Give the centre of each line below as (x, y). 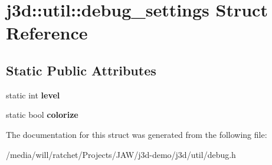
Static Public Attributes (81, 70)
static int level (33, 95)
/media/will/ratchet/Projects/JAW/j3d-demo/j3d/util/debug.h (121, 154)
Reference (47, 33)
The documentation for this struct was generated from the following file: (137, 134)
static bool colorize (42, 115)
